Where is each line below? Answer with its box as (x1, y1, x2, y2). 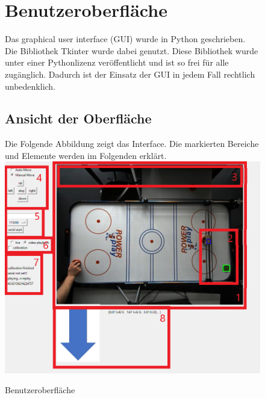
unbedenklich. (5, 79, 56, 92)
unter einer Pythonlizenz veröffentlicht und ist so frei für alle (5, 56, 229, 69)
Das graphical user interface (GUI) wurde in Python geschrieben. (5, 33, 246, 45)
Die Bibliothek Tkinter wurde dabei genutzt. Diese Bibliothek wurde (5, 44, 258, 57)
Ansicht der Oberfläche (5, 109, 152, 128)
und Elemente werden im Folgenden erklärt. (5, 149, 167, 161)
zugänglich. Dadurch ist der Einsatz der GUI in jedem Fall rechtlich (5, 67, 255, 80)
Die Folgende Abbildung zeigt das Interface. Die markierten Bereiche (5, 137, 259, 150)
